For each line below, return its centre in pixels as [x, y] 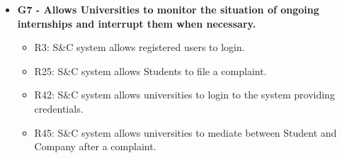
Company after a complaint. [95, 146]
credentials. [59, 108]
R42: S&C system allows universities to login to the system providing [184, 95]
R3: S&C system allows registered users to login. [139, 47]
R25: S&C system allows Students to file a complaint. [150, 70]
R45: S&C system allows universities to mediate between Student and [186, 132]
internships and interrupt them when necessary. [137, 23]
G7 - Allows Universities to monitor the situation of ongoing [168, 9]
